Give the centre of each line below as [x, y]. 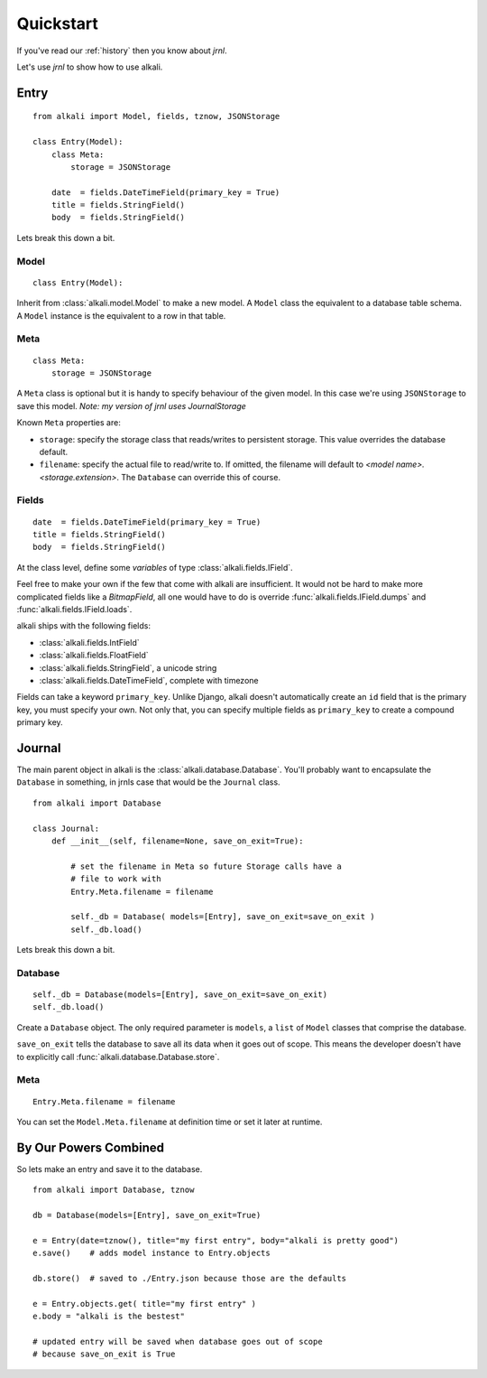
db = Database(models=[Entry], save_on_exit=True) [147, 1215]
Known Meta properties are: [69, 423]
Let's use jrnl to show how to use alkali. [90, 67]
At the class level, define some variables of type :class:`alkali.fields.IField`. [155, 567]
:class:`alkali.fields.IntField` [89, 642]
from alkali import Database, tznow [114, 1190]
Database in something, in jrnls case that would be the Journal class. [148, 782]
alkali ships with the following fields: [83, 626]
